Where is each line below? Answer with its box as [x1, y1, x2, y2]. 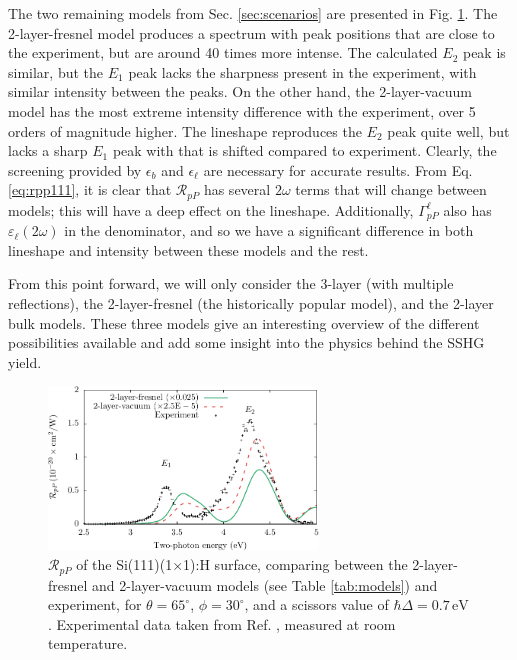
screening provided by [8, 159, 142, 180]
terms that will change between [295, 179, 487, 200]
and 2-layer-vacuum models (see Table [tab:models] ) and [92, 574, 438, 595]
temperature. [48, 633, 128, 654]
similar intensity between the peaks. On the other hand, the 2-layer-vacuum [8, 81, 472, 102]
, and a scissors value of [244, 594, 389, 615]
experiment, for [48, 594, 142, 615]
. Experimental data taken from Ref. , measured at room [48, 613, 396, 634]
